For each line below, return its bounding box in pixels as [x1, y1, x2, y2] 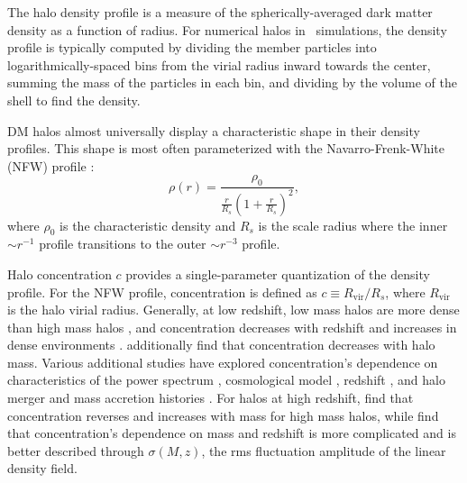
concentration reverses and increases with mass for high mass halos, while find [7, 406, 439, 424]
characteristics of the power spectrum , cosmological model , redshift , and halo [7, 370, 445, 389]
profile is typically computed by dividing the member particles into [7, 38, 377, 57]
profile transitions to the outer [39, 234, 206, 253]
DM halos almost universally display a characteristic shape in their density [7, 121, 420, 140]
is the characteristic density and [60, 215, 236, 234]
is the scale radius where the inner [258, 215, 448, 234]
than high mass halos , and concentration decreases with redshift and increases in [7, 317, 457, 336]
